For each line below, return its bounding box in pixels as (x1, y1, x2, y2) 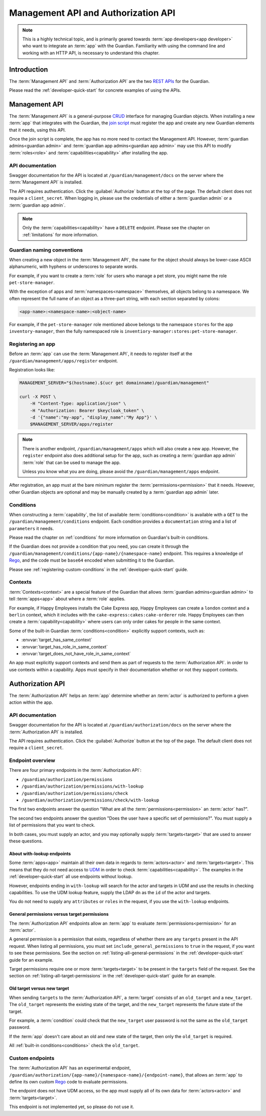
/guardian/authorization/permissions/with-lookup (21, 784, 144, 789)
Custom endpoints (9, 1054, 55, 1061)
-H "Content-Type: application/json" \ (30, 401, 127, 406)
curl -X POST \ (19, 394, 56, 399)
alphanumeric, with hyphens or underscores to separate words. (9, 264, 138, 270)
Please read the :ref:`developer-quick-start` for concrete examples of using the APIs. (9, 87, 181, 93)
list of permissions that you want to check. (9, 822, 96, 828)
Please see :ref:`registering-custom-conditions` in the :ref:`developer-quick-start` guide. (9, 566, 188, 572)
